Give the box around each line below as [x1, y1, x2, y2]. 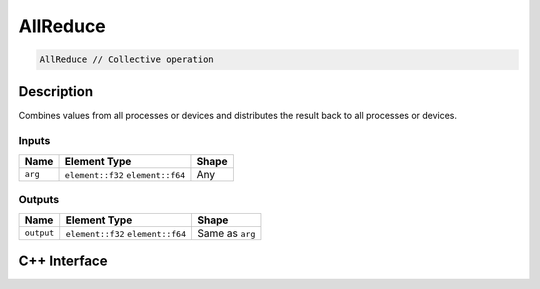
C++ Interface [18, 252, 108, 269]
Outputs [18, 193, 60, 207]
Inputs [18, 134, 51, 148]
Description [18, 83, 94, 100]
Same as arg [196, 226, 256, 240]
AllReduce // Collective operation [39, 54, 214, 65]
